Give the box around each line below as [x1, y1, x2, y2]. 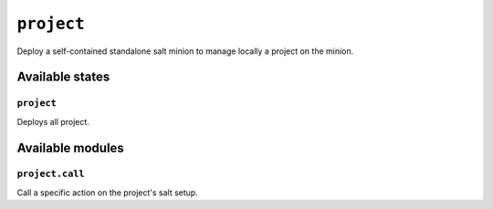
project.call [16, 168, 86, 180]
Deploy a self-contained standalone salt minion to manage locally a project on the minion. [16, 46, 354, 57]
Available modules [16, 140, 125, 155]
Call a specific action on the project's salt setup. [16, 187, 198, 198]
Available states [16, 69, 110, 85]
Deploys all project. [16, 116, 90, 127]
